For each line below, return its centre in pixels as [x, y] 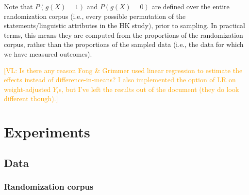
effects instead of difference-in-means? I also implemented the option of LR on [120, 80]
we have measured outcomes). [48, 53]
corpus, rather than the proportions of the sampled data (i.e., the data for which [124, 44]
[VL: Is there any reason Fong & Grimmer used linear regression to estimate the [123, 70]
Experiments [47, 132]
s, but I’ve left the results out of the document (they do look [149, 89]
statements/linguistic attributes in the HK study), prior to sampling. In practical [124, 25]
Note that [18, 6]
